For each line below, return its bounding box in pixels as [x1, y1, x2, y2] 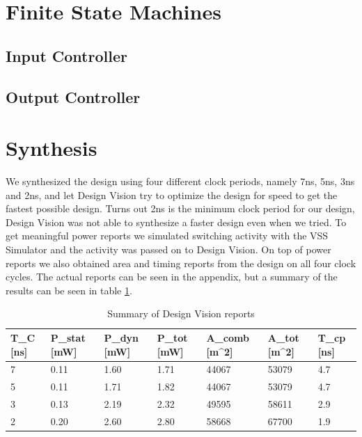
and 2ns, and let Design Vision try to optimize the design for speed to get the [6, 187, 338, 202]
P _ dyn [104, 331, 139, 344]
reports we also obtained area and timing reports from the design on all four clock [6, 255, 356, 270]
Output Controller [6, 86, 141, 107]
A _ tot [267, 331, 299, 344]
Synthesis [6, 134, 97, 162]
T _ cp [317, 331, 346, 344]
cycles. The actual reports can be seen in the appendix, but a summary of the [6, 269, 338, 284]
